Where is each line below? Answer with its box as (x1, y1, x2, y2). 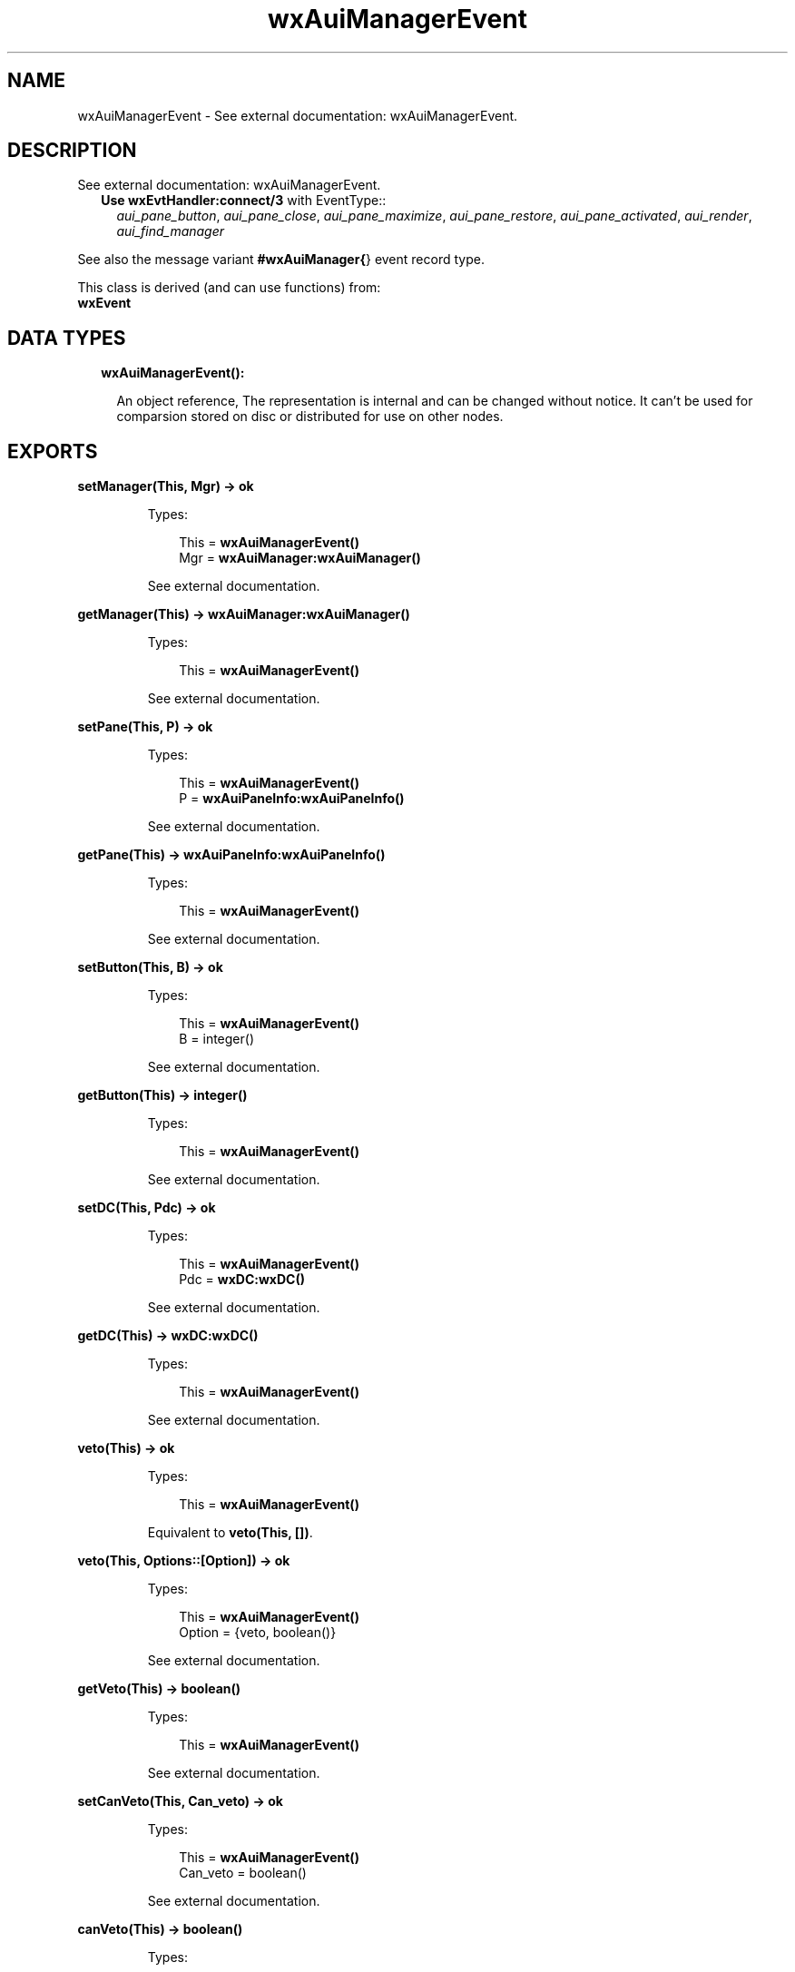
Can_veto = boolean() (179, 1865, 307, 1881)
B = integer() (179, 1031, 254, 1047)
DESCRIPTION (7, 139, 137, 162)
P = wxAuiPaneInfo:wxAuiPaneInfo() (179, 790, 405, 807)
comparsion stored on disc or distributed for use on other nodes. (116, 408, 504, 425)
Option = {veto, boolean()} (179, 1624, 337, 1641)
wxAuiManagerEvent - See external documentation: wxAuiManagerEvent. (77, 107, 518, 123)
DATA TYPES (7, 326, 126, 349)
